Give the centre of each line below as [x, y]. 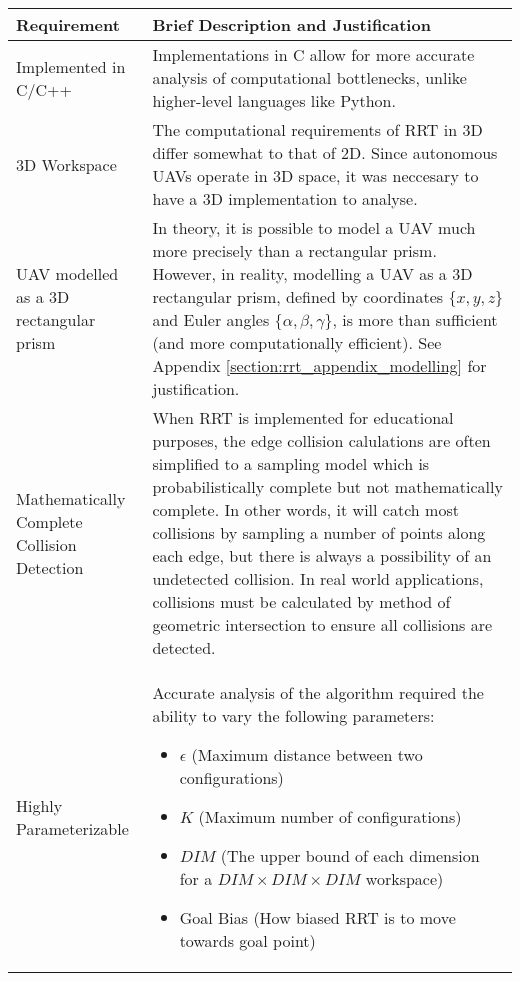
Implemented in [71, 66]
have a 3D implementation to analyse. [285, 198]
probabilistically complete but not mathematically [327, 486]
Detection [50, 567]
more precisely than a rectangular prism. [294, 250]
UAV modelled [67, 273]
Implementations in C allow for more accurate [313, 54]
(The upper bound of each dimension [350, 855]
